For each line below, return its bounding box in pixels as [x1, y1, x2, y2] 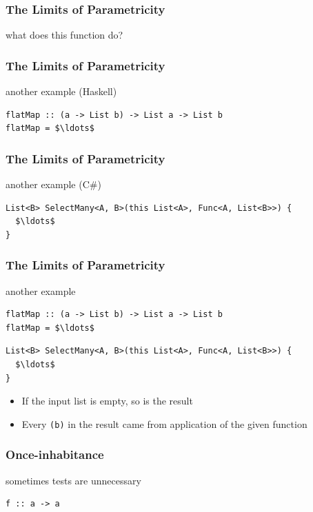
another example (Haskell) [6, 84, 117, 99]
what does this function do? [6, 28, 123, 42]
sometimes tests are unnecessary [6, 473, 141, 487]
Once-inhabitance [6, 446, 104, 463]
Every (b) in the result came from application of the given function [21, 416, 307, 431]
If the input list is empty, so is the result [21, 393, 193, 408]
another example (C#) [6, 177, 101, 192]
